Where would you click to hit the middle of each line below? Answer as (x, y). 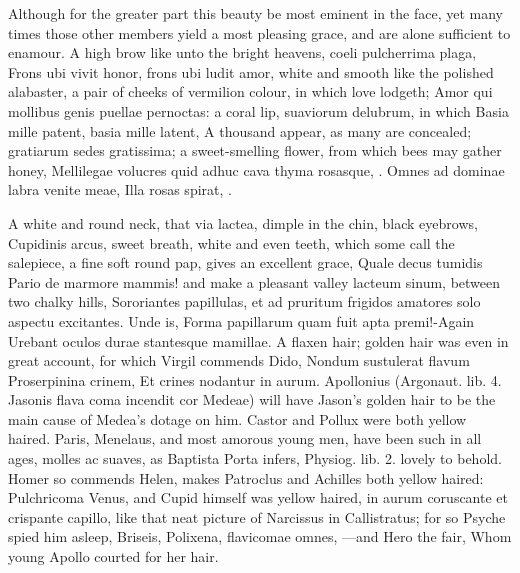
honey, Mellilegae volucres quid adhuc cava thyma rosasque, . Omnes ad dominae (256, 169)
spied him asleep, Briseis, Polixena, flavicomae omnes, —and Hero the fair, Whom (260, 536)
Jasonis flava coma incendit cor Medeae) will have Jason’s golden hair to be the (252, 399)
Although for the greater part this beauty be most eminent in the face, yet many (255, 13)
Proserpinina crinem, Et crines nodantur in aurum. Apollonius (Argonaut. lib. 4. (255, 379)
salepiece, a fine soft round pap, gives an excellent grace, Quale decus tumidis (245, 262)
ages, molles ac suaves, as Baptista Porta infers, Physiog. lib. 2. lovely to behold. (255, 458)
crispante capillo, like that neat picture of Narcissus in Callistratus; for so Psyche (257, 516)
